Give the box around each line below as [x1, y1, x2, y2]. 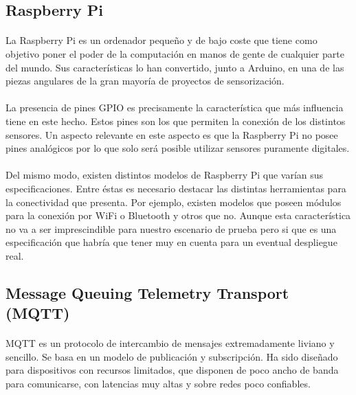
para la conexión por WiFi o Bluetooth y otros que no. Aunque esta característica [5, 208, 351, 223]
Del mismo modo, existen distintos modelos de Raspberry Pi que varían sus [5, 168, 324, 182]
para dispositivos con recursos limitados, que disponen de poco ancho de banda [5, 363, 339, 377]
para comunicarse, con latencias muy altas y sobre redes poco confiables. [5, 376, 311, 391]
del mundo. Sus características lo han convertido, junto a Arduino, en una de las [5, 60, 344, 74]
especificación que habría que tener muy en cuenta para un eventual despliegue [5, 235, 337, 249]
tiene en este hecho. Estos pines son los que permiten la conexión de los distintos [5, 113, 346, 128]
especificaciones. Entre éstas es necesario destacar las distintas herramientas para [5, 181, 346, 195]
